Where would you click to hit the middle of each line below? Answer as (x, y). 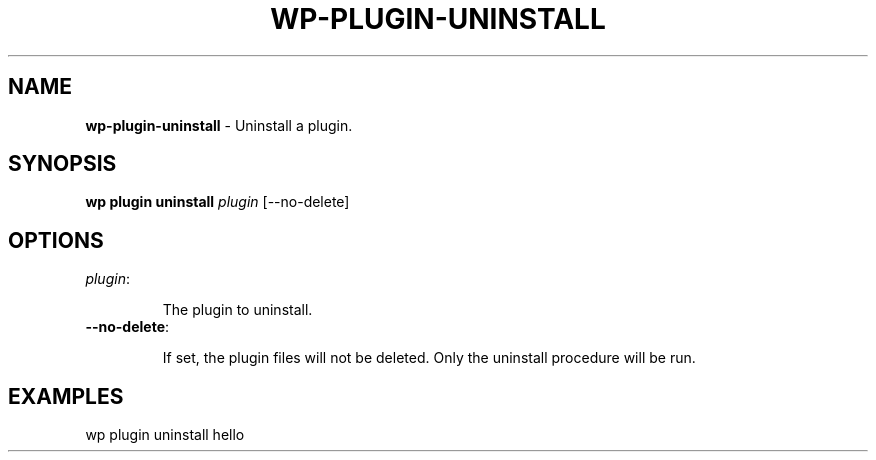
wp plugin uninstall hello (165, 435)
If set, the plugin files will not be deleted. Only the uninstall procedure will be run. (429, 358)
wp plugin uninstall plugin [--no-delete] (217, 202)
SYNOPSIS (62, 164)
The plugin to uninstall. (237, 310)
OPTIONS (56, 240)
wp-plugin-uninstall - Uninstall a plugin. (219, 125)
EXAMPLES (66, 396)
